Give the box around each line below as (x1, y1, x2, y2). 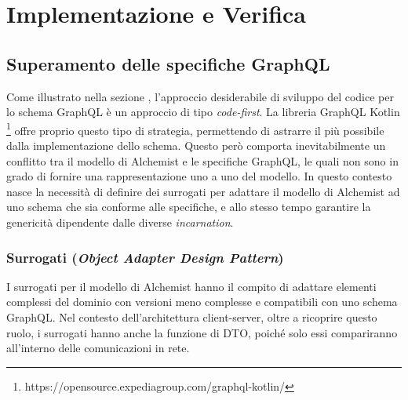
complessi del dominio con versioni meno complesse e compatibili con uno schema (6, 293, 398, 310)
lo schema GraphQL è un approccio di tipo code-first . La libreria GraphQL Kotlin (6, 104, 400, 120)
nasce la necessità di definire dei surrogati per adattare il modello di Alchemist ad (6, 183, 400, 199)
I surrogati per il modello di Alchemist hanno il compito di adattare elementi (6, 278, 377, 294)
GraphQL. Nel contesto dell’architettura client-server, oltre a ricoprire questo (6, 308, 377, 325)
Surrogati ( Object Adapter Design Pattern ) (6, 247, 284, 267)
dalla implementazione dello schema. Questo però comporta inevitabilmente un (6, 137, 386, 154)
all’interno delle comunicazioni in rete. (6, 340, 190, 356)
